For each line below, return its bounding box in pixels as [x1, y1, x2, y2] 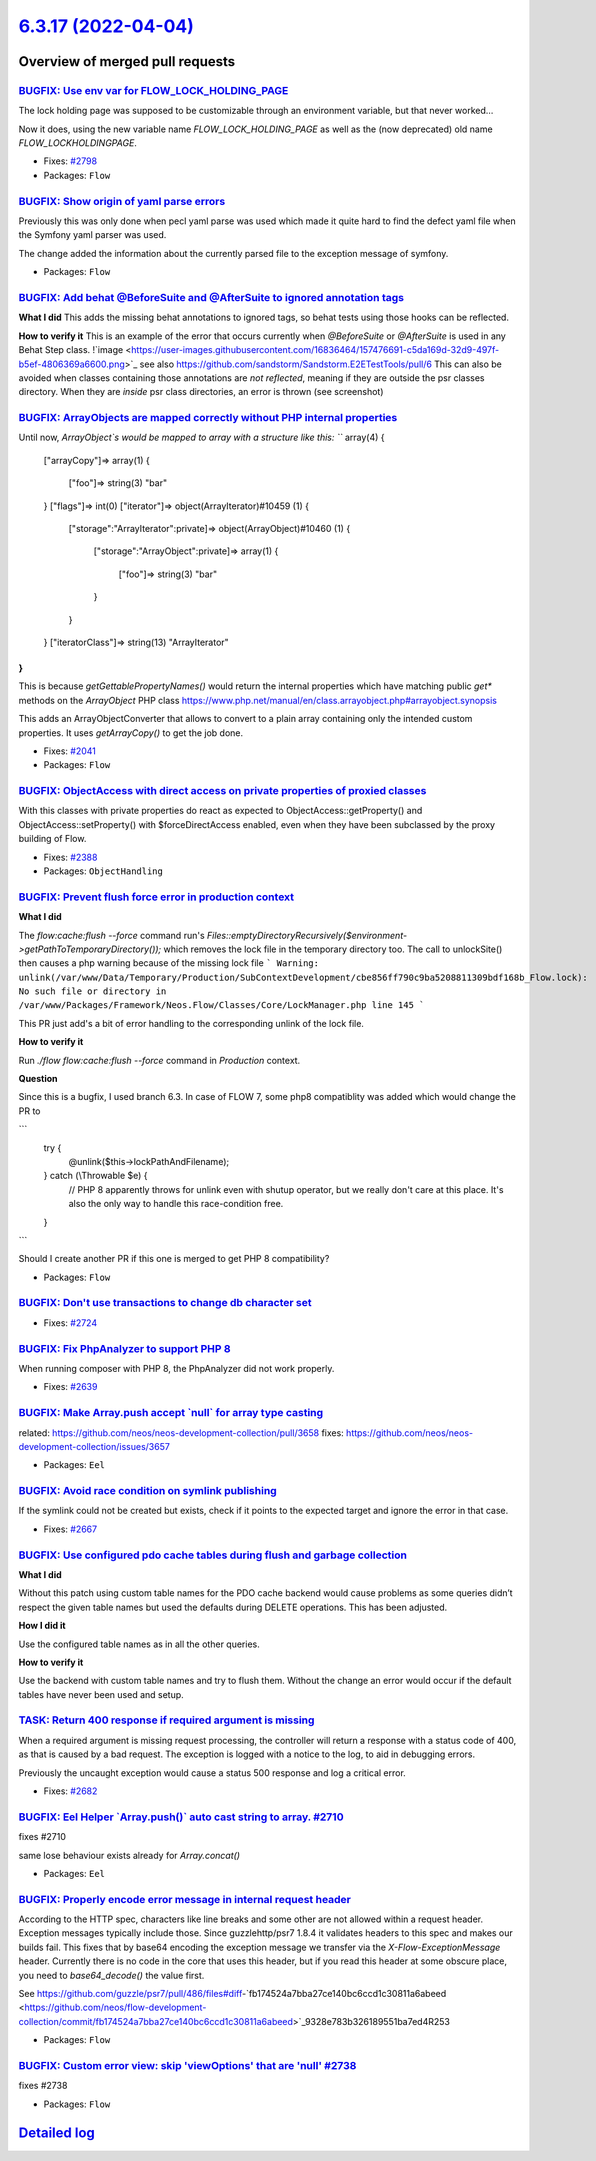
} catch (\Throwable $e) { [43, 1170, 149, 1182]
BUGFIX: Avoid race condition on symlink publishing [18, 1484, 277, 1498]
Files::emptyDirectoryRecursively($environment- [206, 929, 408, 941]
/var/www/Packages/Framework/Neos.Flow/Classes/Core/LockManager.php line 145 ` [18, 1000, 425, 1011]
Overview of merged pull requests [18, 53, 236, 70]
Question [18, 1073, 58, 1085]
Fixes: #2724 [43, 1316, 98, 1329]
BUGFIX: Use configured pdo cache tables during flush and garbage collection [18, 1548, 407, 1562]
